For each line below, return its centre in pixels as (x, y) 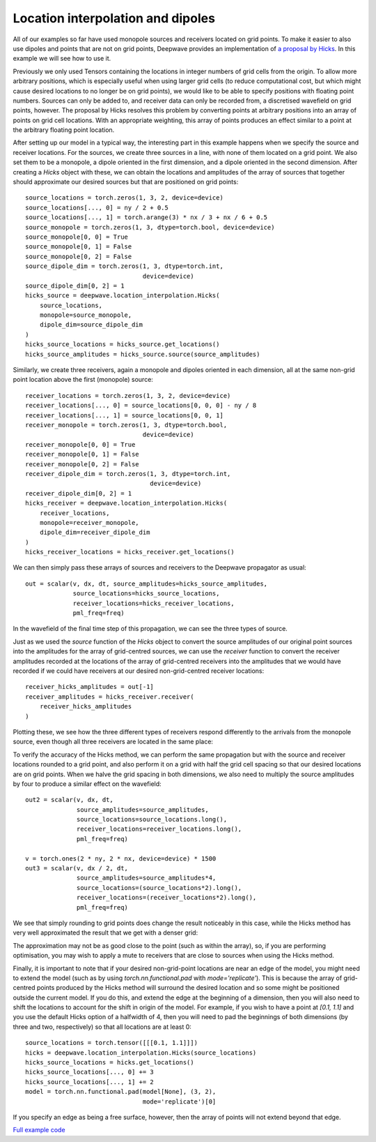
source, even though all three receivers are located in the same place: (113, 742)
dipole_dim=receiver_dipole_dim (95, 533)
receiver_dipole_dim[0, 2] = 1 (79, 493)
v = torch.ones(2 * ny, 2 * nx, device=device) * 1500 (121, 858)
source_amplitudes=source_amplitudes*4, (147, 878)
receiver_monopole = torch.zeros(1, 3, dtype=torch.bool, (126, 425)
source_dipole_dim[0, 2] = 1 (75, 285)
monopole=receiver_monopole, (89, 522)
